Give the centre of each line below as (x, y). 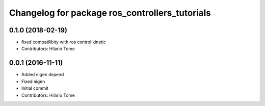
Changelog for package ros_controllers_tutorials (110, 13)
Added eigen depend (43, 75)
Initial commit (35, 88)
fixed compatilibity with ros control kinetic (64, 42)
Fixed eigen (33, 81)
